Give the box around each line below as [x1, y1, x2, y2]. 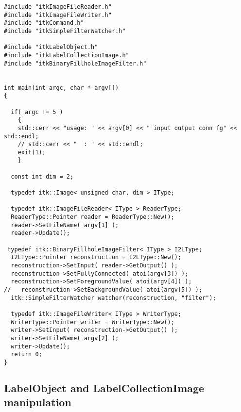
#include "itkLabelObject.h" [4, 44, 98, 51]
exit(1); [17, 148, 46, 156]
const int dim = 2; [11, 173, 74, 180]
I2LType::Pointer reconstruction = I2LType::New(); [11, 254, 182, 261]
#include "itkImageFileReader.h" [4, 3, 112, 10]
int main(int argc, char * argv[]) [4, 84, 119, 91]
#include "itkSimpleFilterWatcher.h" [4, 27, 126, 34]
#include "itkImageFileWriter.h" [4, 11, 112, 18]
